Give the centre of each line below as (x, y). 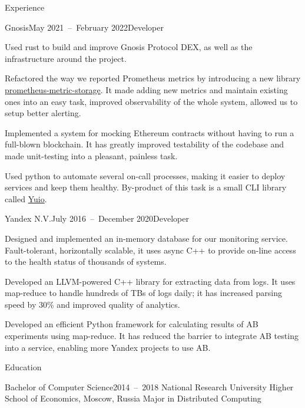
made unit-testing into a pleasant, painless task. (91, 155)
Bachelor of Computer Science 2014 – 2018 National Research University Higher (149, 386)
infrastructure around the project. (66, 58)
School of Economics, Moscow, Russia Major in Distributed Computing (133, 398)
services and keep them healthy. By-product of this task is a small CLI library (146, 187)
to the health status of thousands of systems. (86, 261)
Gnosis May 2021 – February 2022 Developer (84, 27)
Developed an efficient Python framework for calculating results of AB (132, 324)
